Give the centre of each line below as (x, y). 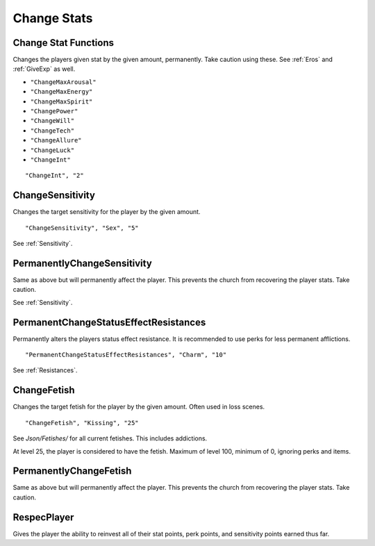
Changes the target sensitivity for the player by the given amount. (107, 212)
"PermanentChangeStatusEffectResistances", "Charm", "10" (126, 355)
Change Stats (53, 18)
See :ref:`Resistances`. (45, 370)
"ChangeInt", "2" (55, 176)
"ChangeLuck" (52, 150)
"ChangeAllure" (56, 140)
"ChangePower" (54, 111)
